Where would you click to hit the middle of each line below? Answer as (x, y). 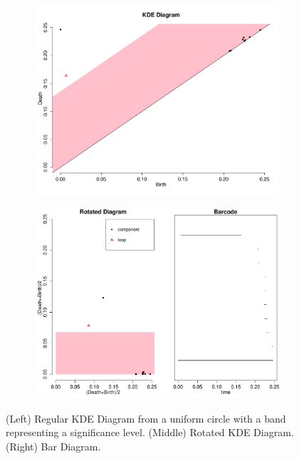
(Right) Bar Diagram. (53, 446)
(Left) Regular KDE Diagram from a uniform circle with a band (146, 418)
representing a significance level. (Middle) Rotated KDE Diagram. (150, 432)
